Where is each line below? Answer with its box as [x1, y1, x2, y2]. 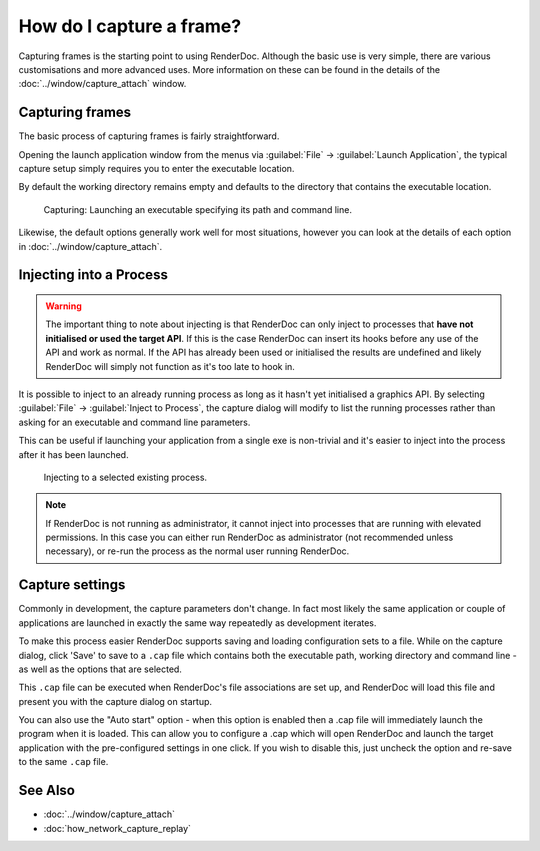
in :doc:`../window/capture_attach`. [18, 240, 163, 252]
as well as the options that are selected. [18, 663, 182, 675]
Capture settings [18, 576, 126, 594]
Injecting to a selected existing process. [43, 471, 208, 483]
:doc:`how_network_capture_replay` [43, 822, 192, 834]
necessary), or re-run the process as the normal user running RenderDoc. [45, 545, 350, 557]
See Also [18, 782, 75, 799]
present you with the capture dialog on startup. [18, 695, 213, 707]
